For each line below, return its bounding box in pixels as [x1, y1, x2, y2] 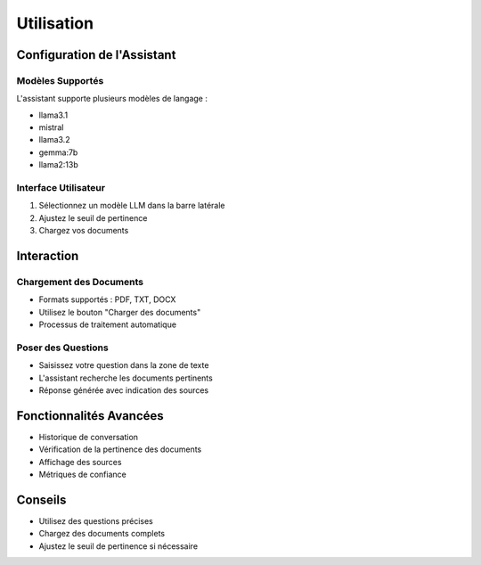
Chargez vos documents [38, 225, 129, 236]
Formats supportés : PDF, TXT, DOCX [38, 294, 176, 305]
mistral [38, 122, 64, 133]
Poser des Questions [16, 341, 109, 354]
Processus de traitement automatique [38, 319, 177, 330]
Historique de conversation [38, 431, 138, 442]
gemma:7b [38, 147, 78, 158]
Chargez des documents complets [38, 528, 166, 539]
